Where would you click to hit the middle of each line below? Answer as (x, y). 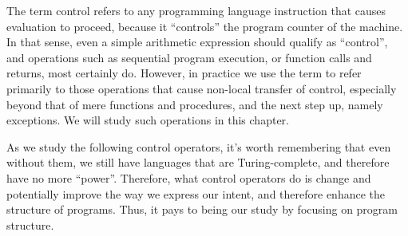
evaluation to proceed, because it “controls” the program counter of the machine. (205, 26)
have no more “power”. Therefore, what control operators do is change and (189, 177)
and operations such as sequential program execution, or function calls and (189, 57)
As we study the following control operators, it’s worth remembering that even (199, 146)
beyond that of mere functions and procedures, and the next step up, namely (195, 104)
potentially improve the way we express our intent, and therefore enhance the (196, 193)
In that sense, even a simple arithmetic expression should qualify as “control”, (197, 42)
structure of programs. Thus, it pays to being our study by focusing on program (202, 209)
